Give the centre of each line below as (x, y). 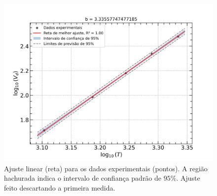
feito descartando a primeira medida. (60, 187)
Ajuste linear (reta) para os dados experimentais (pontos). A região (106, 168)
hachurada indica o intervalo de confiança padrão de (83, 178)
